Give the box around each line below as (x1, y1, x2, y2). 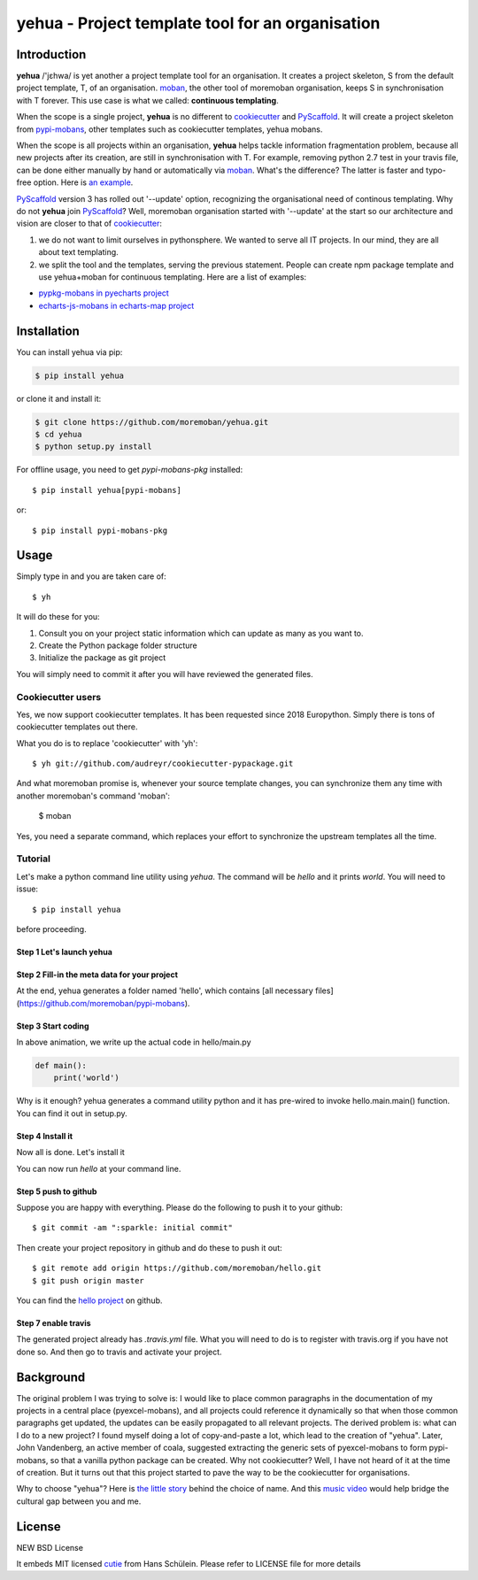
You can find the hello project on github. (16, 1295, 163, 1306)
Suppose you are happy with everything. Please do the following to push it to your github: (16, 1202, 343, 1213)
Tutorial (16, 852, 50, 865)
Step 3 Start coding (16, 1021, 89, 1031)
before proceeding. (16, 923, 88, 934)
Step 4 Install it (16, 1130, 73, 1141)
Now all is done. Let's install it (16, 1147, 126, 1158)
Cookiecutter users (16, 690, 102, 703)
